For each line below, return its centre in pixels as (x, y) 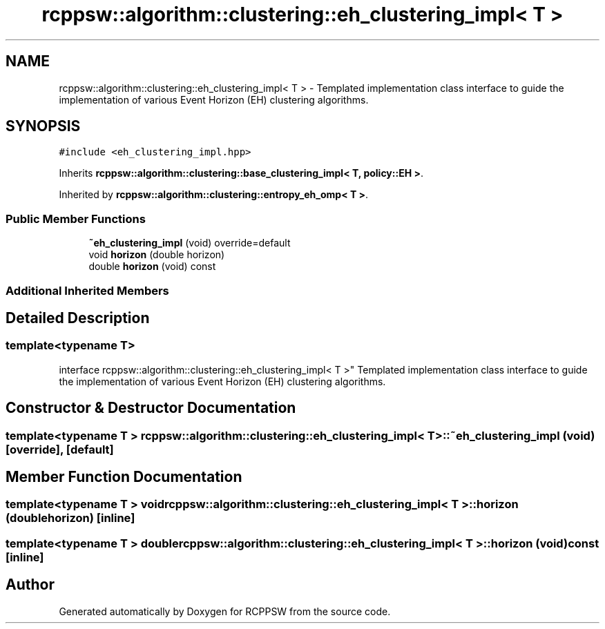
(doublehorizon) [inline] (70, 518)
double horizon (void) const (152, 267)
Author (30, 585)
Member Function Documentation (124, 477)
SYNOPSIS (43, 126)
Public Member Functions (76, 219)
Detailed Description (78, 318)
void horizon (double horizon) (157, 255)
